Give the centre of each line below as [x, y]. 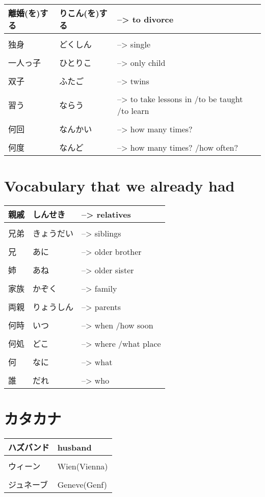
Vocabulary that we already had [120, 186]
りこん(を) [79, 13]
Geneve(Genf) [82, 484]
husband [74, 447]
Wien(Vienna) [83, 466]
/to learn [133, 111]
